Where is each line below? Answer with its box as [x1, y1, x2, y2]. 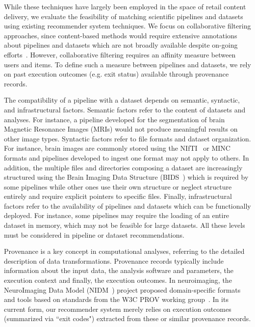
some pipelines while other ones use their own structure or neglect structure [4, 181, 232, 191]
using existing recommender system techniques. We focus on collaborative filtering [4, 21, 251, 31]
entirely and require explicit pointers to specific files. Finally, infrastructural [4, 191, 232, 201]
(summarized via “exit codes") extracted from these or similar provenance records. [4, 313, 251, 324]
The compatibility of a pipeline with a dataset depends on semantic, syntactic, [4, 95, 240, 105]
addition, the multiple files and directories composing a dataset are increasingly [4, 162, 243, 172]
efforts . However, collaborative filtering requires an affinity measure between [4, 49, 236, 59]
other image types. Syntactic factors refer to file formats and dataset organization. [4, 133, 251, 143]
